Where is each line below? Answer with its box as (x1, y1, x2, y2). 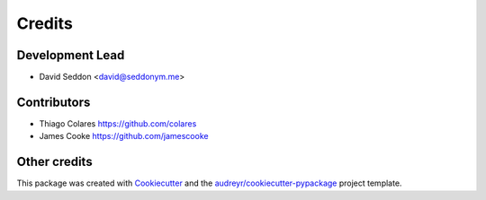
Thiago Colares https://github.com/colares (39, 117, 197, 129)
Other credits (16, 154, 94, 170)
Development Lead (16, 48, 125, 63)
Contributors (16, 94, 91, 109)
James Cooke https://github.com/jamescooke (39, 131, 209, 142)
